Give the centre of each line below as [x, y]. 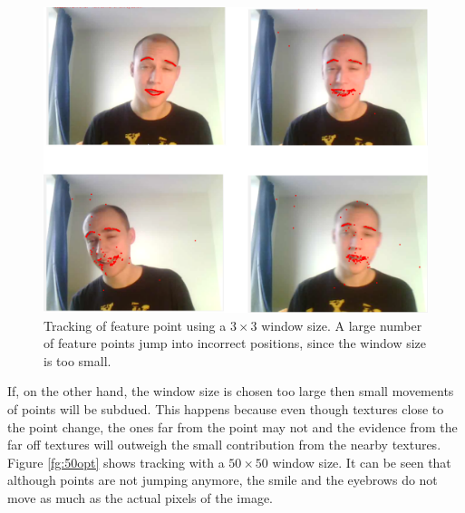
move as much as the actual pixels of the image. [140, 497]
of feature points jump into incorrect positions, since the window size [235, 343]
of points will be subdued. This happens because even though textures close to [226, 409]
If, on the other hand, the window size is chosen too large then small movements [231, 391]
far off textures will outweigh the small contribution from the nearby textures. [224, 445]
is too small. [77, 360]
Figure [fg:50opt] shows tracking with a [116, 462]
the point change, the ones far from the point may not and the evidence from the [232, 426]
